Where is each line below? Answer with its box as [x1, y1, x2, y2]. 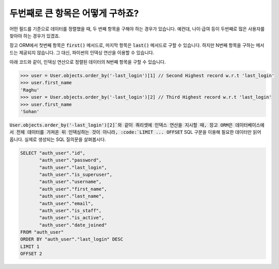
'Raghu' [20, 87, 39, 93]
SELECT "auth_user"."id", [20, 150, 86, 156]
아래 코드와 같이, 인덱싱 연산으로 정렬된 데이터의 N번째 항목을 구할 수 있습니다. [9, 59, 166, 65]
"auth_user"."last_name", [39, 193, 105, 199]
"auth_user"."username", [39, 179, 102, 185]
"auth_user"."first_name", [39, 186, 107, 192]
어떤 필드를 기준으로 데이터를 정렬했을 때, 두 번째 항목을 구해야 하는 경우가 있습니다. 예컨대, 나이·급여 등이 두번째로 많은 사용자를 [9, 26, 265, 32]
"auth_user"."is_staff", [39, 207, 102, 213]
